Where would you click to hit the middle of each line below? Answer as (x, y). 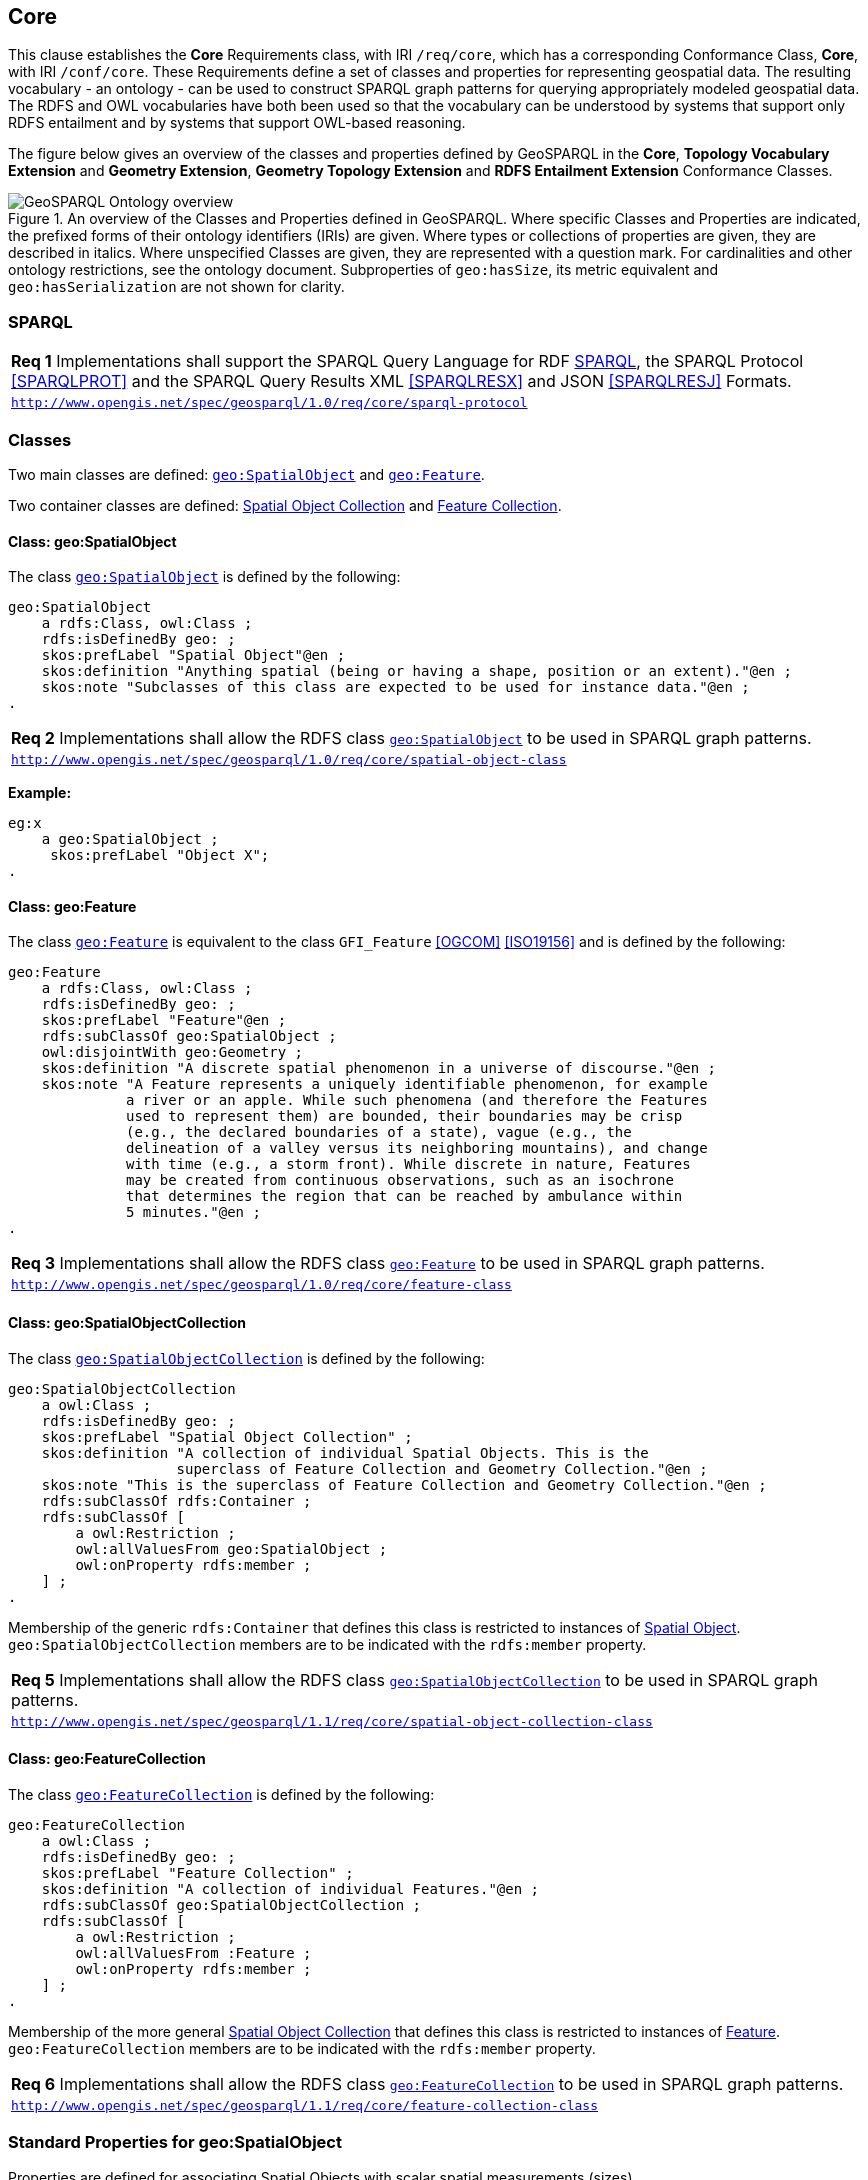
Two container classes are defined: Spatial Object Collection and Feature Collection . (285, 505)
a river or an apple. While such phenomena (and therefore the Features (417, 1100)
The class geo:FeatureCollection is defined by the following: (221, 1794)
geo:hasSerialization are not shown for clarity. (176, 287)
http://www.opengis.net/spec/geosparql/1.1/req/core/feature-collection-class (304, 2105)
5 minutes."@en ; (193, 1212)
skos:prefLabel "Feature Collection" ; (197, 1872)
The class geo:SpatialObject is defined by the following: (204, 577)
